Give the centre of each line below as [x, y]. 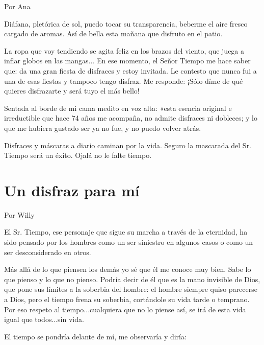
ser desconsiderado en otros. [48, 252]
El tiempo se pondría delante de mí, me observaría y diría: [95, 336]
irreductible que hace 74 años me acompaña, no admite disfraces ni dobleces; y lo [131, 118]
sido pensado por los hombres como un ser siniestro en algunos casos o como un [129, 242]
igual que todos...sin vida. [44, 319]
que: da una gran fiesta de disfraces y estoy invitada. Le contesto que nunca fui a [130, 70]
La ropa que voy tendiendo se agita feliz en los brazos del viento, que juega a [124, 50]
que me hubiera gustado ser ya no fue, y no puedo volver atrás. [103, 128]
